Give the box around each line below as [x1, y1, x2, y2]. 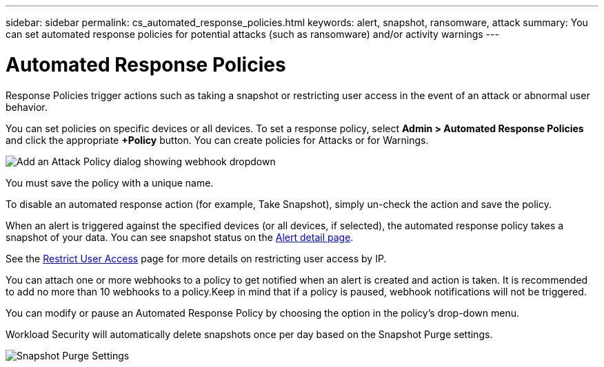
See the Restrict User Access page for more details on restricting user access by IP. [6, 252, 387, 264]
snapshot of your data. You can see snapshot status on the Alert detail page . [6, 231, 354, 243]
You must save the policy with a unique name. [6, 176, 214, 189]
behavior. [6, 101, 48, 113]
